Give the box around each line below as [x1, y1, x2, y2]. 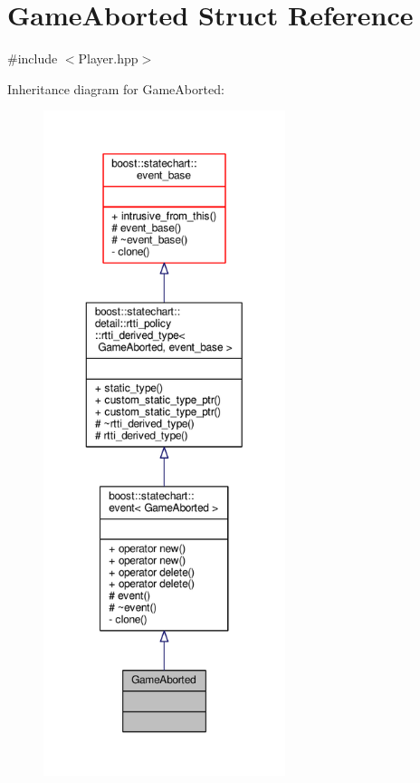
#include [7, 49, 58, 68]
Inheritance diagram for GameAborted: [7, 79, 224, 98]
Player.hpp [78, 49, 138, 68]
